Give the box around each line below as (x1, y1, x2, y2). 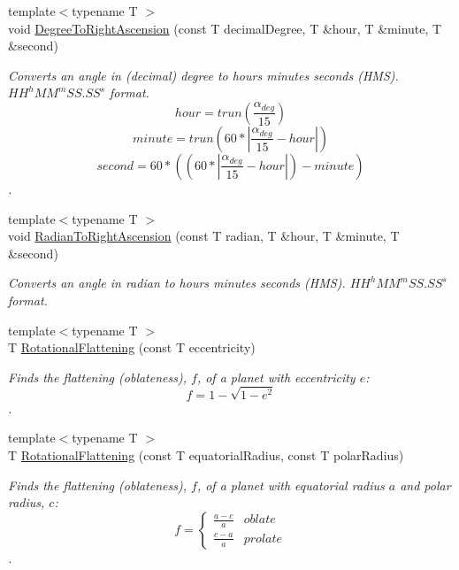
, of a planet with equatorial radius (196, 475, 385, 494)
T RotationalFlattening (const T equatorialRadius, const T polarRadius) (8, 446, 404, 465)
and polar (400, 475, 451, 494)
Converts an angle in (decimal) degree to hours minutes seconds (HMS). (8, 65, 399, 84)
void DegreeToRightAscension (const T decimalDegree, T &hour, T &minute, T (8, 19, 442, 37)
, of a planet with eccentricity (196, 367, 356, 386)
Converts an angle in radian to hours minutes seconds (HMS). (8, 273, 346, 292)
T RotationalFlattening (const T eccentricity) (8, 338, 256, 357)
